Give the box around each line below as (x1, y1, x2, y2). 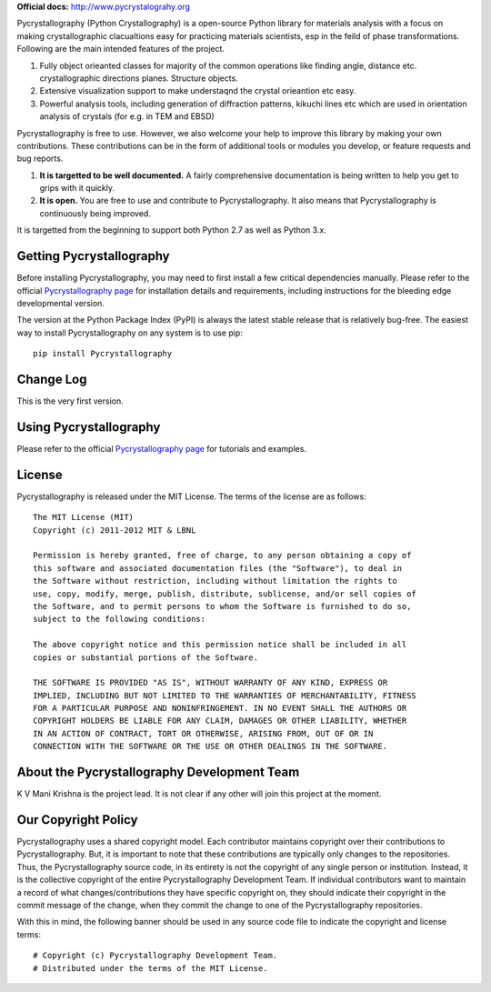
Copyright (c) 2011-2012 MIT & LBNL (33, 525, 196, 536)
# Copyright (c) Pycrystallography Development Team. (33, 950, 277, 961)
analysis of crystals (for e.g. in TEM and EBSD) (39, 111, 215, 122)
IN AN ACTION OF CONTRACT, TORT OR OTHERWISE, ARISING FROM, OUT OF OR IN (33, 728, 374, 738)
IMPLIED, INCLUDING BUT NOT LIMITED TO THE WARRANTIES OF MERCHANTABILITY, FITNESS (33, 690, 417, 700)
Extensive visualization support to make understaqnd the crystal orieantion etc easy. (39, 85, 356, 96)
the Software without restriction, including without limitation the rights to (33, 576, 397, 586)
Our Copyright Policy (16, 812, 138, 827)
